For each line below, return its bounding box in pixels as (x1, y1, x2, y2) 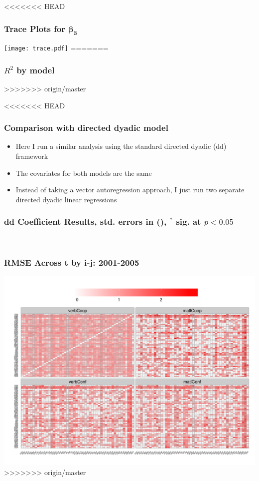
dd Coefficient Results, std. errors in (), (4, 215, 167, 228)
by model (16, 63, 55, 76)
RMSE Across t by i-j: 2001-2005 (4, 256, 139, 269)
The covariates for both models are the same (15, 167, 152, 178)
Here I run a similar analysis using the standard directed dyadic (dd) (15, 141, 227, 151)
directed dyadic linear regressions (15, 194, 117, 204)
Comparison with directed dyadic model (4, 121, 168, 134)
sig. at (176, 215, 201, 228)
